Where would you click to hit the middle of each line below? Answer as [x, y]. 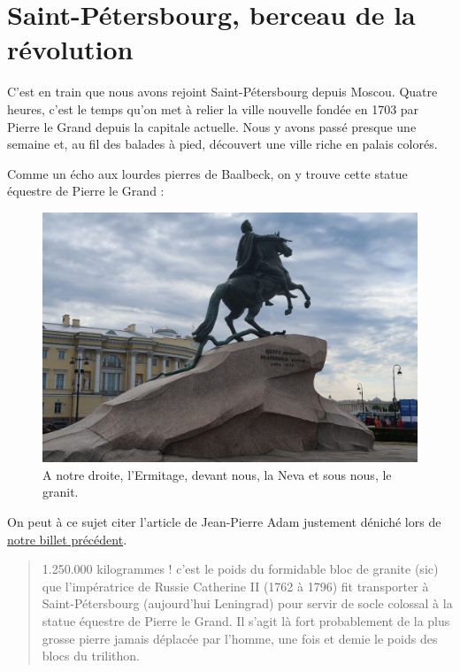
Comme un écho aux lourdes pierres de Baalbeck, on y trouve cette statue [207, 173]
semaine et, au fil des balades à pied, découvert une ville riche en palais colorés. [222, 144]
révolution [70, 49]
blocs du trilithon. [91, 656]
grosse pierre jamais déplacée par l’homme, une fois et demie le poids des [240, 638]
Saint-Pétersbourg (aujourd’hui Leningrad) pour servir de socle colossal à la [247, 603]
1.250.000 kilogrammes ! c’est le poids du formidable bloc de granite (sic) [240, 569]
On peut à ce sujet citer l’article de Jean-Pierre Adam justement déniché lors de [224, 522]
